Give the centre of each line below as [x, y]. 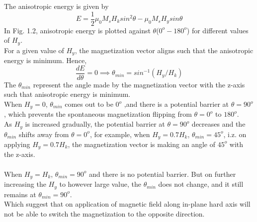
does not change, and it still [201, 184]
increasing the [25, 184]
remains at [20, 194]
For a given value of [34, 50]
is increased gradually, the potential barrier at [95, 124]
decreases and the [218, 124]
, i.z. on [235, 134]
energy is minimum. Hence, [45, 60]
